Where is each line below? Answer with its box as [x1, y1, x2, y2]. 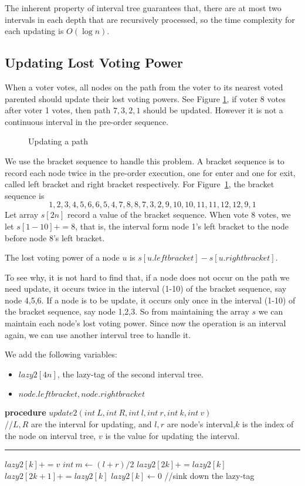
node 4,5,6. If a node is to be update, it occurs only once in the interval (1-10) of [5, 293, 296, 306]
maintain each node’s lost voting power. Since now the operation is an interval [5, 317, 286, 329]
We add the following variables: [5, 348, 117, 360]
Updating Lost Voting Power [5, 53, 183, 72]
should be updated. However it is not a [143, 104, 283, 116]
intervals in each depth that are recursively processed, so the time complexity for [5, 13, 295, 25]
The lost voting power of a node [5, 251, 120, 264]
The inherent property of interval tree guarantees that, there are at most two [5, 2, 282, 14]
